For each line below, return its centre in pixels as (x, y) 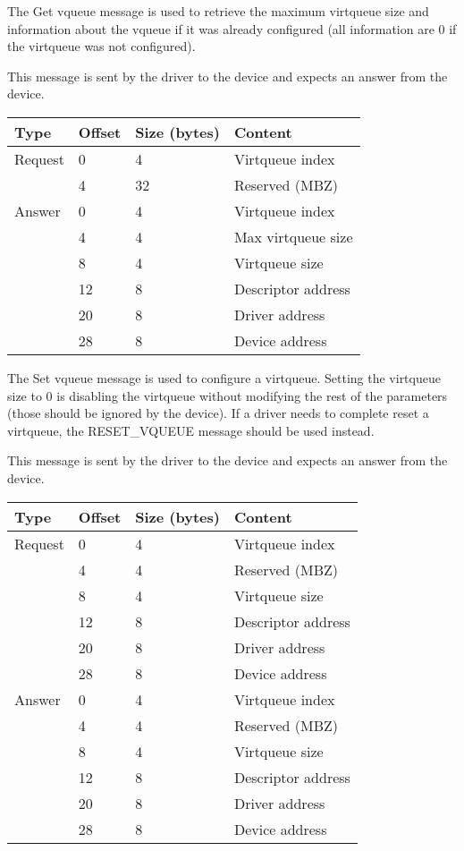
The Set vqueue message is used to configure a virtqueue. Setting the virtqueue (224, 377)
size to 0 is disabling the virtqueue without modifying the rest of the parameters (228, 395)
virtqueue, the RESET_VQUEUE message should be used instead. (191, 430)
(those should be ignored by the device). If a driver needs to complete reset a (218, 413)
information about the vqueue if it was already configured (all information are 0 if (232, 28)
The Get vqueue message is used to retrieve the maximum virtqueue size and (218, 11)
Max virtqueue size (293, 236)
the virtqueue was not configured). (101, 46)
